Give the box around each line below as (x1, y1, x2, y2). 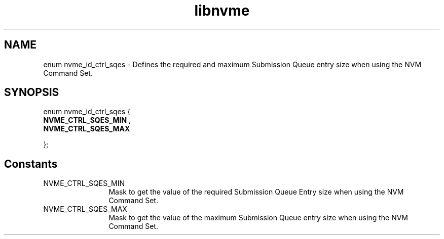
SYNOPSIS (4, 86, 59, 99)
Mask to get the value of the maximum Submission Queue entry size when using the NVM (108, 213, 408, 222)
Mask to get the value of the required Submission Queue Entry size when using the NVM (108, 187, 404, 197)
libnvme (194, 2, 250, 19)
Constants (4, 157, 58, 170)
